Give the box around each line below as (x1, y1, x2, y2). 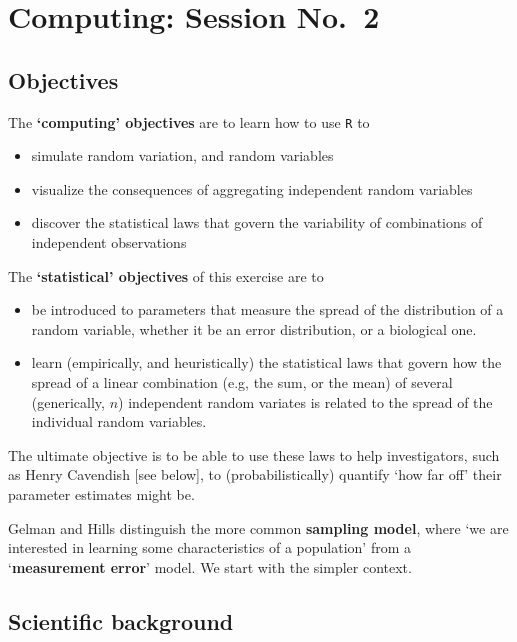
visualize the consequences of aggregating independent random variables (31, 178, 473, 199)
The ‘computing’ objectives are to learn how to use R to (8, 111, 370, 132)
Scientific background (8, 605, 234, 636)
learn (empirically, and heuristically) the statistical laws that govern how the (31, 352, 502, 373)
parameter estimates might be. (8, 483, 195, 504)
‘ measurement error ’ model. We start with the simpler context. (8, 556, 412, 577)
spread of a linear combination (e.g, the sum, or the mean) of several (31, 371, 453, 392)
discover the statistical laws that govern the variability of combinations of (31, 212, 483, 233)
